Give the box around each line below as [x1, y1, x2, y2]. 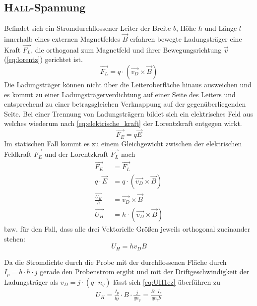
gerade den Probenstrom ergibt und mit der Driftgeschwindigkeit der [40, 266, 250, 277]
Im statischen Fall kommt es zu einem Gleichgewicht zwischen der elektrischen [4, 138, 242, 148]
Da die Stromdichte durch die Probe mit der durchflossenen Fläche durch [4, 256, 227, 267]
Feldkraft [4, 149, 32, 159]
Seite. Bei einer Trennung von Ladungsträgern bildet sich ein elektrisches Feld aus [4, 108, 254, 119]
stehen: [4, 233, 25, 244]
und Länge [204, 23, 237, 33]
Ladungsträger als [4, 276, 59, 287]
